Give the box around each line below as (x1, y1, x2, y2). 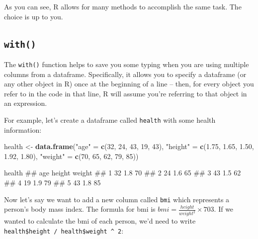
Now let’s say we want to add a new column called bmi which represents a (4, 194, 230, 204)
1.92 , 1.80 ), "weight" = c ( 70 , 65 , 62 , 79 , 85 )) (4, 151, 139, 161)
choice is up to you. (4, 11, 63, 21)
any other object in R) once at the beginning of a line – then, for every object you (4, 79, 254, 89)
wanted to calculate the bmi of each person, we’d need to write (4, 216, 196, 226)
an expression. (4, 98, 47, 108)
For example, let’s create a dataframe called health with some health (4, 115, 216, 125)
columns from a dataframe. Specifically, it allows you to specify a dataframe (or (4, 69, 247, 79)
